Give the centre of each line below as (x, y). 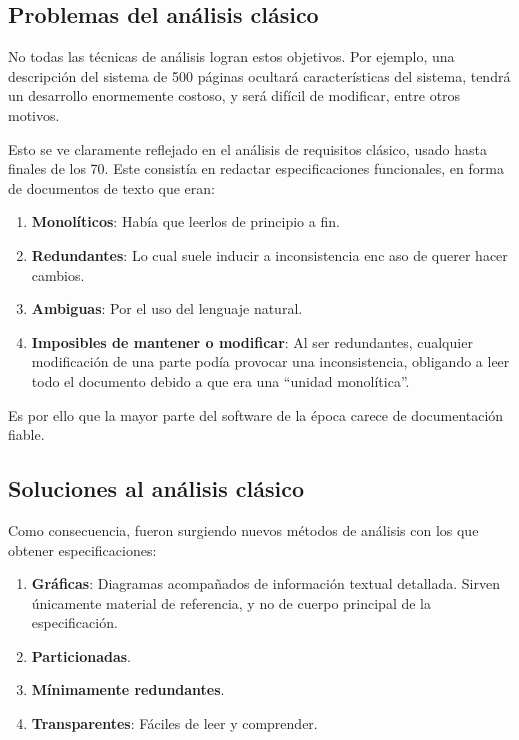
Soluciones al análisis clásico (156, 488)
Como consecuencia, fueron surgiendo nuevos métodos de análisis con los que (243, 529)
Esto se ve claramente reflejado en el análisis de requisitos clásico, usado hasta (247, 148)
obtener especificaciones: (82, 549)
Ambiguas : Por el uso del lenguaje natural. (167, 308)
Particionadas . (81, 655)
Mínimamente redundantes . (128, 689)
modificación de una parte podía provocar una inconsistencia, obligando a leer (270, 361)
